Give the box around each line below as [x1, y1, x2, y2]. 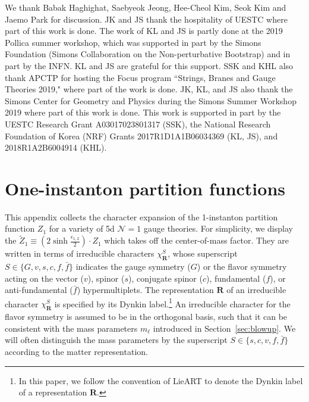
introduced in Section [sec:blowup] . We [153, 322, 296, 334]
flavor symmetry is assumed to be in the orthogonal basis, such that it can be [5, 310, 288, 323]
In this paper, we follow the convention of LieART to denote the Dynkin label [18, 374, 303, 387]
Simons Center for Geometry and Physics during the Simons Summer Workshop [5, 94, 297, 107]
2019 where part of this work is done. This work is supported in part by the [5, 106, 281, 119]
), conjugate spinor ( [128, 272, 203, 284]
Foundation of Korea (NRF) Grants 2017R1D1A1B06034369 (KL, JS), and [5, 129, 278, 142]
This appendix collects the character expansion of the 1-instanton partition [5, 210, 278, 223]
